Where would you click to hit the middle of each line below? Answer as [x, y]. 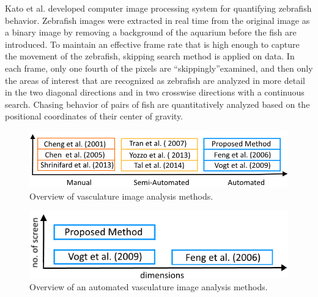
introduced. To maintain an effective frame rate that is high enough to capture [152, 44]
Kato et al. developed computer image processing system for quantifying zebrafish [158, 8]
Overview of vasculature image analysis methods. [121, 196]
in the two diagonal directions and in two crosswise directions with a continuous [155, 92]
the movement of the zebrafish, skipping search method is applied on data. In [150, 56]
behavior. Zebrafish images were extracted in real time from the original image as [157, 20]
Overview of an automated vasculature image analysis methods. [149, 287]
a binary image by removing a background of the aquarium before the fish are [151, 32]
